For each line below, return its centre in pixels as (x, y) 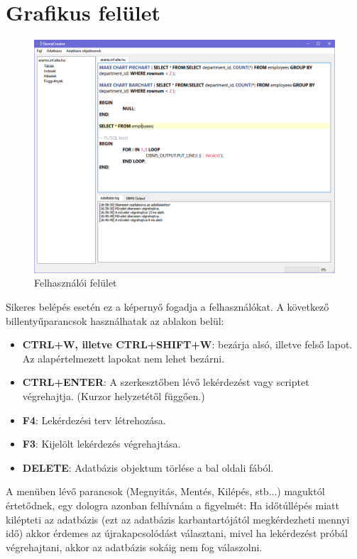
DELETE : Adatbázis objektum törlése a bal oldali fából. (148, 467)
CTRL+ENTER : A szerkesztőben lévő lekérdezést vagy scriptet (166, 382)
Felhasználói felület (76, 283)
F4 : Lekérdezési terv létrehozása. (94, 420)
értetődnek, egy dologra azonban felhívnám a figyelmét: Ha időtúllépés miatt (172, 505)
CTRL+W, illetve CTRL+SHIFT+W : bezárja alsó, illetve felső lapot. (187, 344)
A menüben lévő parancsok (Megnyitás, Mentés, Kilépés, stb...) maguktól (165, 491)
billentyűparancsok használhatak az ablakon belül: (115, 320)
